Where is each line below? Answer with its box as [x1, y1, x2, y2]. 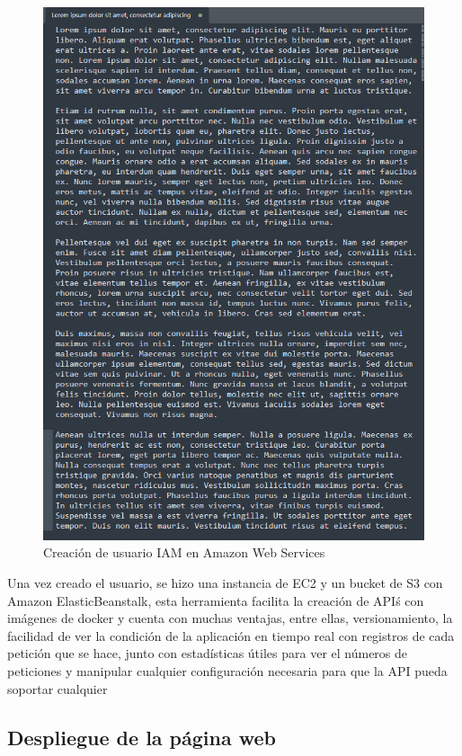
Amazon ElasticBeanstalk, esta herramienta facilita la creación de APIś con [7, 591, 424, 609]
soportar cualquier [7, 679, 108, 698]
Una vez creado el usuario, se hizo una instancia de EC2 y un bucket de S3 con [7, 574, 443, 592]
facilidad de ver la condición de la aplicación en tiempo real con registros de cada [7, 626, 455, 645]
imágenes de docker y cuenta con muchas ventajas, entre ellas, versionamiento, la [7, 609, 453, 627]
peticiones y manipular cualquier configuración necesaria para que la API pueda [7, 662, 448, 680]
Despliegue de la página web [7, 723, 277, 751]
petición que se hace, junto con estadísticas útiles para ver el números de [7, 644, 408, 663]
